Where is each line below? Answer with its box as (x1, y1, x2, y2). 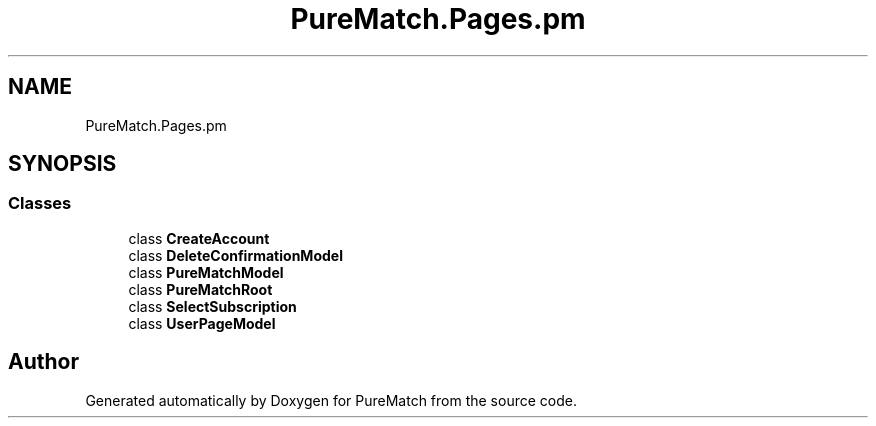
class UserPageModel (128, 314, 276, 332)
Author (8, 349, 79, 375)
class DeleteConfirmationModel (128, 246, 343, 264)
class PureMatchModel (128, 263, 284, 281)
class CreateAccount (128, 229, 270, 247)
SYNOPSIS (8, 151, 117, 177)
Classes (8, 193, 72, 214)
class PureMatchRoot (128, 280, 273, 298)
